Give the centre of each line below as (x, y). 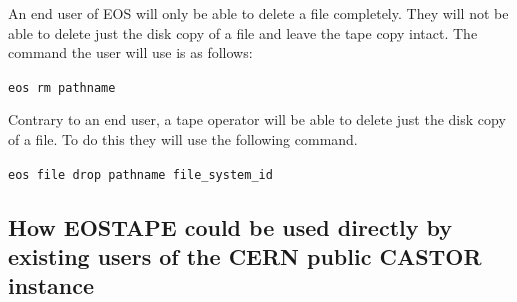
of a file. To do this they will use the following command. (183, 139)
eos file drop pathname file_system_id (140, 174)
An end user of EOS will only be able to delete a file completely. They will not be (258, 13)
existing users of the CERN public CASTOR (245, 256)
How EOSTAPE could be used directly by (230, 226)
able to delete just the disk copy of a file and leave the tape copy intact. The (243, 32)
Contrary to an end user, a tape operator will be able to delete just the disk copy (257, 119)
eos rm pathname (62, 87)
